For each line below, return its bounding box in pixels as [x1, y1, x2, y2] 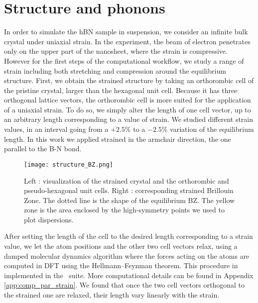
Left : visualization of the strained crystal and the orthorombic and [24, 175, 229, 186]
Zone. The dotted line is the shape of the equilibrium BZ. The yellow [24, 195, 235, 205]
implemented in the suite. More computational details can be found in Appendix [4, 270, 254, 280]
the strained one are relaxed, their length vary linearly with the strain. [4, 290, 220, 300]
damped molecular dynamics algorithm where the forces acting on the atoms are [4, 250, 250, 261]
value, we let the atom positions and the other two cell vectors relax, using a [4, 241, 238, 251]
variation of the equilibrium [170, 124, 254, 134]
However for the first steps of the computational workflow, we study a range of [4, 55, 244, 66]
